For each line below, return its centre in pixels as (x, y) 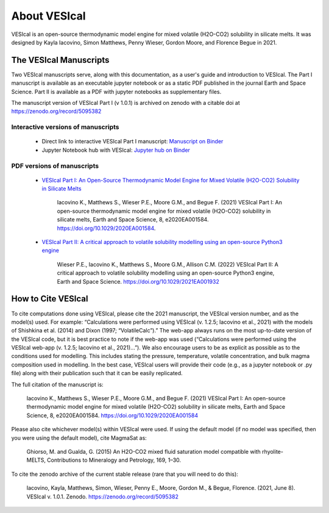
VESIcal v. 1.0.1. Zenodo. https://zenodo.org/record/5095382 (103, 497)
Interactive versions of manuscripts (65, 127)
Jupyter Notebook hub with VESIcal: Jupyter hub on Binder (116, 150)
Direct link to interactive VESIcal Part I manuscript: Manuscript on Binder (133, 142)
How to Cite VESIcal (50, 299)
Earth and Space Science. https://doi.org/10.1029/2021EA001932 (138, 281)
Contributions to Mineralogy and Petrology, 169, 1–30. (114, 460)
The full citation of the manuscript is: (57, 384)
